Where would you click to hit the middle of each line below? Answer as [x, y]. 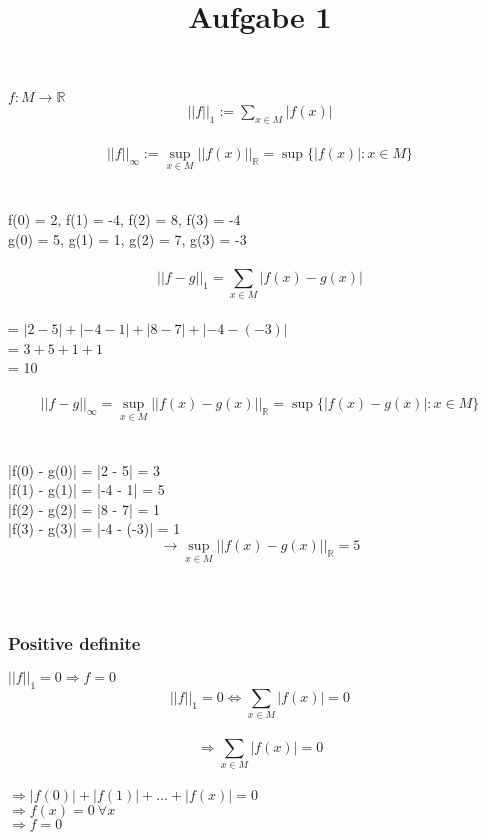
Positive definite [74, 642]
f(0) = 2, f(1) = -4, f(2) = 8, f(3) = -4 [124, 219]
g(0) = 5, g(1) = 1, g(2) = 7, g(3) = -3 [127, 238]
